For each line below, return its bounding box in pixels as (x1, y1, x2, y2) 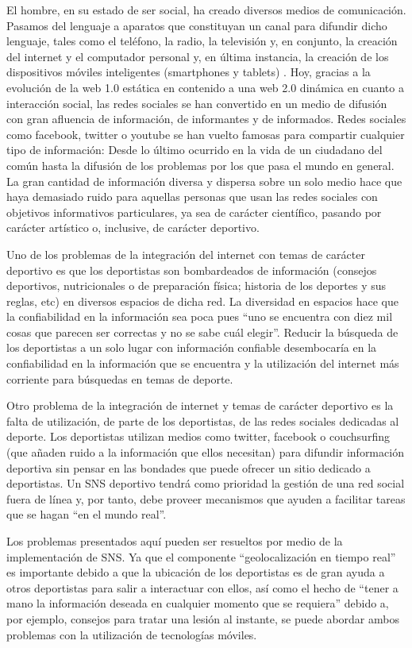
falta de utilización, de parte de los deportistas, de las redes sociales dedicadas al (6, 412, 399, 429)
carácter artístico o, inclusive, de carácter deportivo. (6, 219, 260, 236)
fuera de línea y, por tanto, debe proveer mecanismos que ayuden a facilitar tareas (6, 490, 406, 507)
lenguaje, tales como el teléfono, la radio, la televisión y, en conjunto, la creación (6, 33, 398, 49)
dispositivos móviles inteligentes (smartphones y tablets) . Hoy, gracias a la (6, 64, 371, 80)
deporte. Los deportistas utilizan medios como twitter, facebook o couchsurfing (6, 428, 390, 445)
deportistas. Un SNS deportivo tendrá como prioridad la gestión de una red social (6, 475, 405, 492)
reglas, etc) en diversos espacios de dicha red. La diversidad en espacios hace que (6, 292, 399, 309)
